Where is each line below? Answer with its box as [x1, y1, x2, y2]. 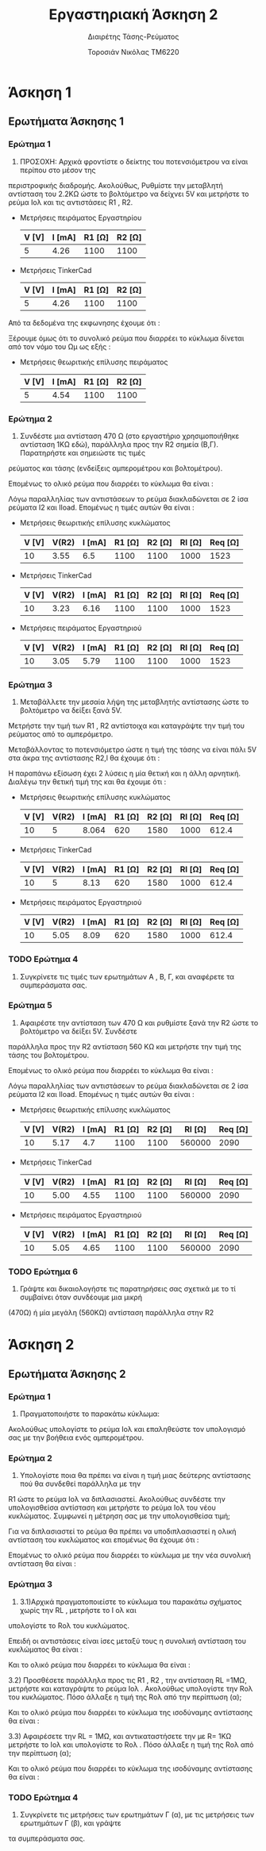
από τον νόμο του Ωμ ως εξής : [8, 341, 111, 351]
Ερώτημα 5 [8, 1000, 53, 1011]
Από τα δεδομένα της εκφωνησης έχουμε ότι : [8, 317, 160, 327]
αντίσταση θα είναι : [8, 1559, 77, 1568]
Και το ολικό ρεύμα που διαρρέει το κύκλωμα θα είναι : [8, 1660, 191, 1669]
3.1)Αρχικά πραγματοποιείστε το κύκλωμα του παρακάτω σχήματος [19, 1597, 242, 1607]
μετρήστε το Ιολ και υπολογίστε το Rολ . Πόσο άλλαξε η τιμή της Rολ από [8, 1740, 254, 1749]
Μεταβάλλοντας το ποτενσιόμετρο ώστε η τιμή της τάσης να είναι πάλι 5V [8, 745, 256, 755]
